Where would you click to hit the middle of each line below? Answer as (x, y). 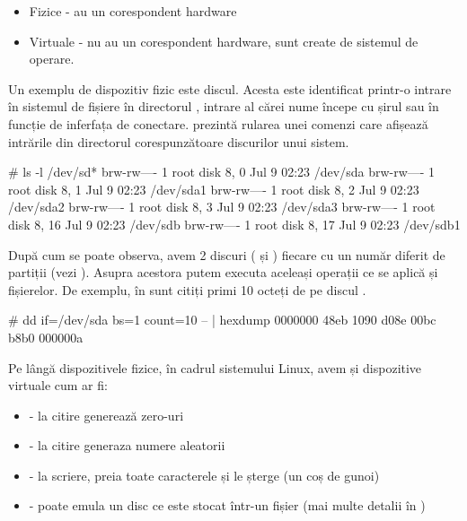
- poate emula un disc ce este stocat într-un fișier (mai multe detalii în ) (227, 505)
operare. (52, 59)
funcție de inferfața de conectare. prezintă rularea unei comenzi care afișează (218, 123)
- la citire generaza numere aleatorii (127, 445)
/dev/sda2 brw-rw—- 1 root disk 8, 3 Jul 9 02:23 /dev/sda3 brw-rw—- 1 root (222, 207)
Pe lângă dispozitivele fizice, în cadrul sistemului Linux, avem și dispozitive (215, 367)
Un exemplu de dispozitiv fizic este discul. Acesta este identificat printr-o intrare (230, 88)
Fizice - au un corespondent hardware (133, 11)
